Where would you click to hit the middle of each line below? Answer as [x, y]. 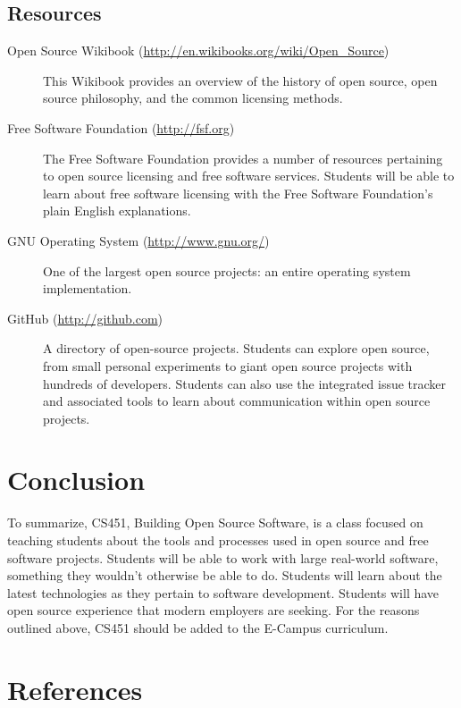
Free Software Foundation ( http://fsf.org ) [121, 127]
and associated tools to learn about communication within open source [237, 401]
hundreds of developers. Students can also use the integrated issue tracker [245, 383]
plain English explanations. [117, 211]
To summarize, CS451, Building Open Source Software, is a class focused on [215, 523]
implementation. [88, 288]
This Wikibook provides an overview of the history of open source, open [240, 80]
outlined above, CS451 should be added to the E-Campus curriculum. [198, 627]
